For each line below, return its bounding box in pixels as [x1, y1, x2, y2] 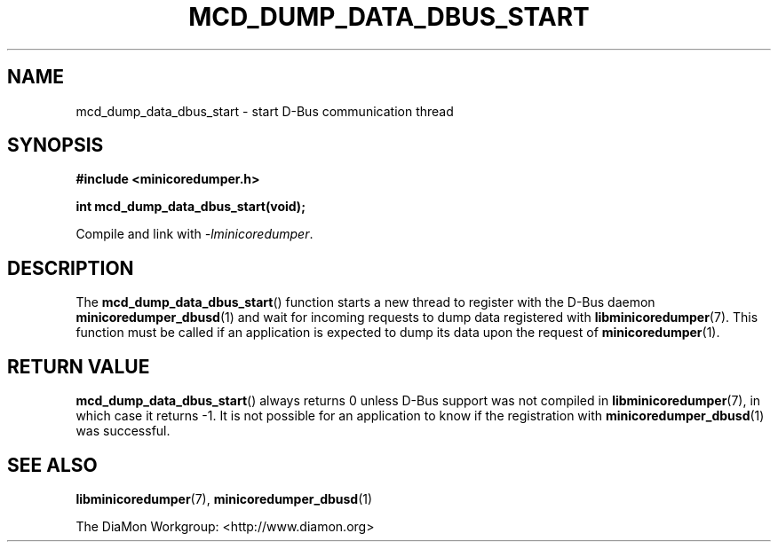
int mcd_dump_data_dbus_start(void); [75, 199, 306, 215]
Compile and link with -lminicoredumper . [75, 226, 314, 242]
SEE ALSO [7, 453, 98, 476]
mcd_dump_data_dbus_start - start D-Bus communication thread [75, 103, 454, 119]
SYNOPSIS [7, 134, 104, 157]
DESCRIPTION [7, 256, 134, 279]
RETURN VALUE [7, 355, 150, 378]
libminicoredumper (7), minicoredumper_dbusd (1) [75, 490, 373, 506]
